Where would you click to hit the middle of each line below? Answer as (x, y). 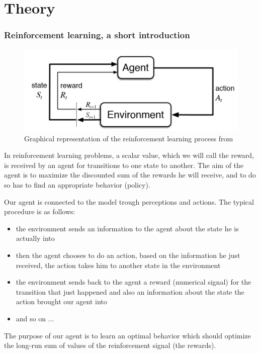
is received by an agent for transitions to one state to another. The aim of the (124, 165)
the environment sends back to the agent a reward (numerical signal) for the (134, 282)
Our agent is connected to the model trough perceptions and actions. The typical (129, 201)
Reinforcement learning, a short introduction (97, 35)
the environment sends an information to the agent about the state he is (127, 228)
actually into (35, 238)
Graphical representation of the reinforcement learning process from (129, 138)
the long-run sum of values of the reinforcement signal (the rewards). (110, 345)
